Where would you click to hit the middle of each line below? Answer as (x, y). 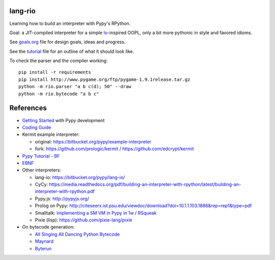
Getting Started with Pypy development (63, 120)
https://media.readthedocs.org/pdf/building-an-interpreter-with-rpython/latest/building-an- (145, 184)
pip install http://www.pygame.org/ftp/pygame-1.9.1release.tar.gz (104, 79)
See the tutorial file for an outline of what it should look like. (72, 51)
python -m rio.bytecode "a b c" (59, 94)
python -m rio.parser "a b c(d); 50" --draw (75, 87)
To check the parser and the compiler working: (59, 61)
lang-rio (22, 11)
